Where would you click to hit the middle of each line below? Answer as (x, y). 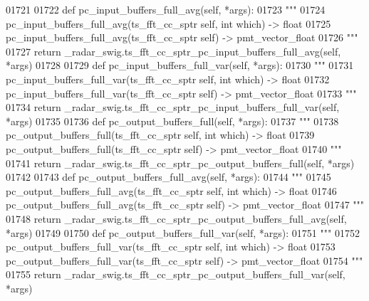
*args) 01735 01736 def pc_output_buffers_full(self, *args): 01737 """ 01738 (172, 121)
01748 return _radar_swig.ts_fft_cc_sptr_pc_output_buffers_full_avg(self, (176, 218)
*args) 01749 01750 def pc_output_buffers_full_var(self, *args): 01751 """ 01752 (183, 232)
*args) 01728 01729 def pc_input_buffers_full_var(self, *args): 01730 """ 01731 (180, 65)
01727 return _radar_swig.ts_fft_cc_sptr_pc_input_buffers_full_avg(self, (173, 51)
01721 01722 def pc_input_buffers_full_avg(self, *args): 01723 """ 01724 (166, 9)
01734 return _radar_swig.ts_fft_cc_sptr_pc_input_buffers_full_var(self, (173, 107)
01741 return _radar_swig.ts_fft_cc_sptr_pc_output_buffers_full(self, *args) (180, 163)
